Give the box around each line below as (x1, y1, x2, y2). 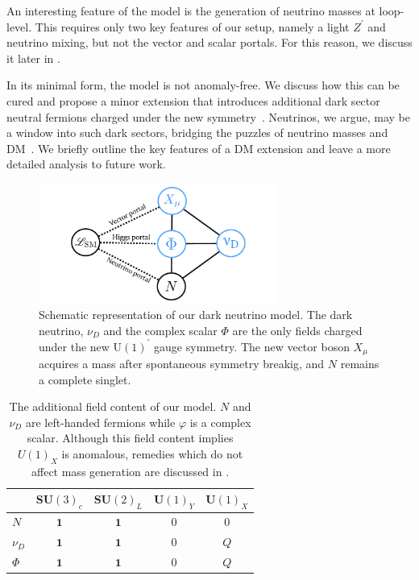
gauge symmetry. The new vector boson (154, 338, 350, 354)
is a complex (189, 413, 251, 430)
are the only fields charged (232, 321, 363, 338)
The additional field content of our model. (9, 398, 217, 415)
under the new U (39, 338, 122, 354)
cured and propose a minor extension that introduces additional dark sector (6, 92, 380, 109)
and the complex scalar (103, 321, 218, 338)
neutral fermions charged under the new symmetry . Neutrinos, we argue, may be (6, 108, 410, 125)
